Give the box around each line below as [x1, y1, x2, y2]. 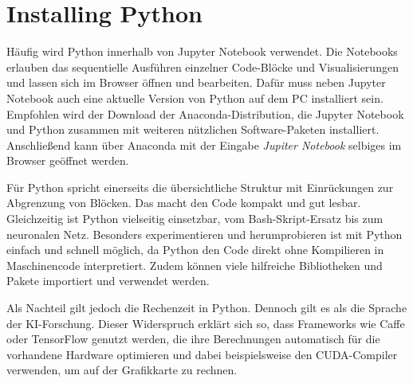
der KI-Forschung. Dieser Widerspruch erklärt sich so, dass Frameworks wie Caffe [6, 315, 405, 331]
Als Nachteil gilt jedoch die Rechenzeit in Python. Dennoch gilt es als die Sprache [6, 299, 407, 316]
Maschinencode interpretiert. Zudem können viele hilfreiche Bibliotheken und [6, 256, 383, 273]
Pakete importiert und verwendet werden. [6, 272, 210, 289]
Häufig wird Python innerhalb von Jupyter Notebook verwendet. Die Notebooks [6, 43, 398, 60]
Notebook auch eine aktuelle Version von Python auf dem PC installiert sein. [6, 89, 383, 106]
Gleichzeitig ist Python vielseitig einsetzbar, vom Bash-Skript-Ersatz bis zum [6, 210, 383, 227]
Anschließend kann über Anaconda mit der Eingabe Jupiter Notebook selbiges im [6, 136, 402, 153]
